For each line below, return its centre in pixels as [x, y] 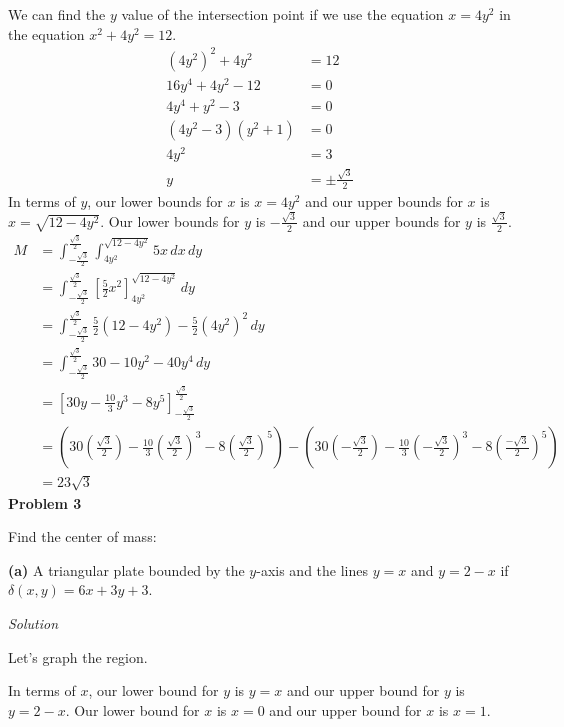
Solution [33, 623]
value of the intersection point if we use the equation [282, 14]
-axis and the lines [312, 569]
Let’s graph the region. [78, 656]
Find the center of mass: [82, 536]
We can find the [57, 14]
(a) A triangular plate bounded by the [126, 569]
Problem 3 [45, 502]
